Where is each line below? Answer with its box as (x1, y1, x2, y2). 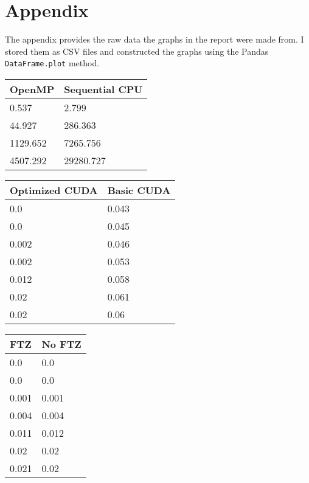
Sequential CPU (64, 82, 143, 96)
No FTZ (41, 336, 82, 351)
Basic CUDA (107, 182, 171, 197)
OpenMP (10, 82, 55, 96)
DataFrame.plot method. (5, 57, 100, 69)
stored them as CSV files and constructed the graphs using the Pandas (5, 44, 269, 57)
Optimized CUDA (10, 182, 98, 197)
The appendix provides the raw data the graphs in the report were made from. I (5, 33, 304, 46)
